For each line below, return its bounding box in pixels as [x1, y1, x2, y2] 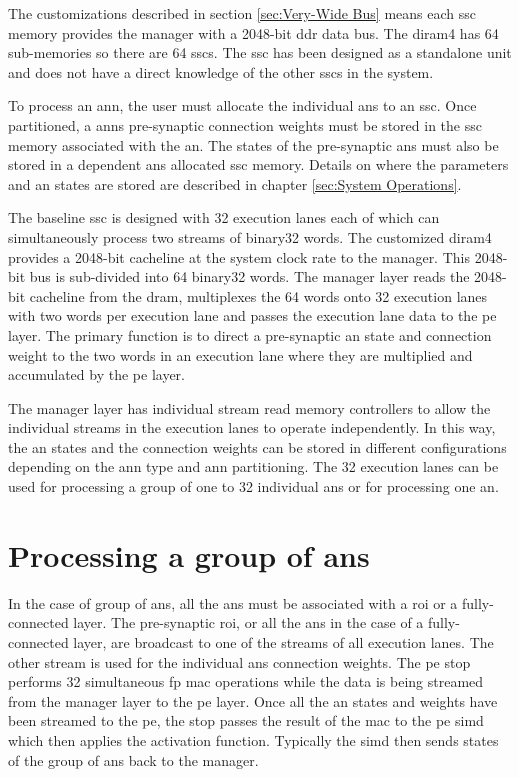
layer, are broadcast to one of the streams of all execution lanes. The [73, 631, 494, 652]
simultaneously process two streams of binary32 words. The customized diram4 [8, 226, 492, 247]
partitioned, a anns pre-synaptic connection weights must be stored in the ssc [8, 114, 482, 135]
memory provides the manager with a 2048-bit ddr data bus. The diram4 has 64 [8, 22, 499, 43]
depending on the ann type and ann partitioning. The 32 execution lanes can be [8, 456, 499, 477]
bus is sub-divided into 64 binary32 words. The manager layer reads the [29, 266, 470, 287]
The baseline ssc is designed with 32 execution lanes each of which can [8, 207, 440, 228]
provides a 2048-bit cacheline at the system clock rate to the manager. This [8, 246, 470, 267]
